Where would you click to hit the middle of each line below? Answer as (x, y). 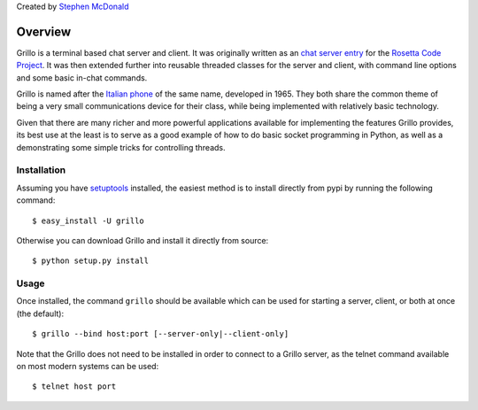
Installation (41, 170)
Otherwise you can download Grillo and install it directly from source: (143, 240)
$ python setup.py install (91, 261)
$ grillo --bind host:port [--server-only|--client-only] (161, 334)
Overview (44, 31)
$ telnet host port (74, 387)
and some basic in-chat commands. (82, 77)
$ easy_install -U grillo (89, 220)
